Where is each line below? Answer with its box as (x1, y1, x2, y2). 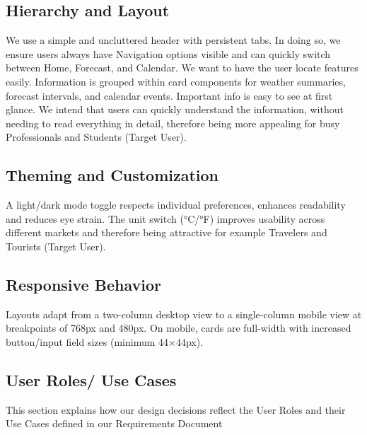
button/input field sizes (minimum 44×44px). (6, 334, 204, 349)
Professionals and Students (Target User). (6, 129, 187, 144)
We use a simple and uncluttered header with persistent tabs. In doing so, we (6, 33, 341, 47)
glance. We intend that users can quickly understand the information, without (6, 102, 344, 117)
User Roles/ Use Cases (6, 369, 177, 390)
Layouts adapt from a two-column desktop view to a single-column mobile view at (6, 306, 362, 321)
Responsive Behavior (6, 273, 161, 295)
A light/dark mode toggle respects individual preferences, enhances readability (6, 197, 346, 212)
